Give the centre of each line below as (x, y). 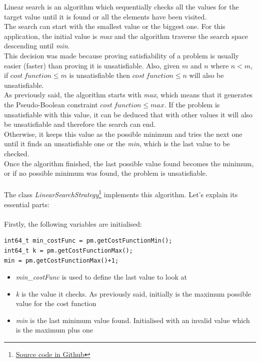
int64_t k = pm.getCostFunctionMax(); (68, 250)
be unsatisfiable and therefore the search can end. (80, 124)
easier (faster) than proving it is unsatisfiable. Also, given (92, 65)
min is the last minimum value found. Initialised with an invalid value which (133, 320)
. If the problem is (192, 104)
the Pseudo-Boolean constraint (51, 104)
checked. (17, 153)
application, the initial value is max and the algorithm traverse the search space (126, 36)
